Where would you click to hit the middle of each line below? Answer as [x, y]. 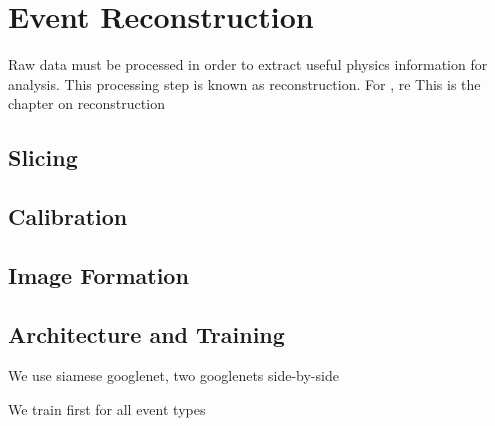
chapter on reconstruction [86, 103]
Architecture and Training [146, 333]
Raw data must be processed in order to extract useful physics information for [248, 64]
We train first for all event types [107, 409]
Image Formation [98, 274]
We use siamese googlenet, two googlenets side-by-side [173, 375]
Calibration [68, 216]
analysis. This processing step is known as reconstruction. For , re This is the [244, 83]
